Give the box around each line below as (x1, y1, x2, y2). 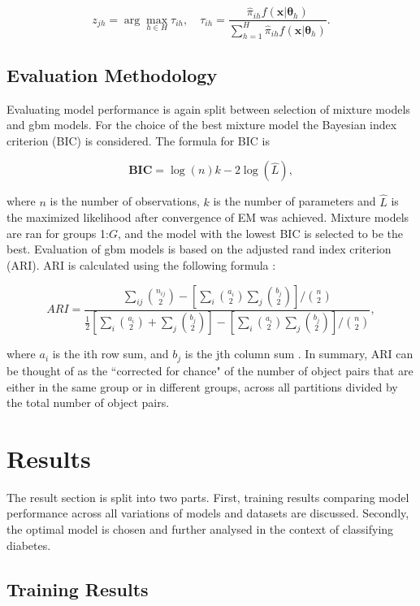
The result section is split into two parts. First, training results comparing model (6, 488, 409, 505)
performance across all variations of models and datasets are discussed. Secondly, (6, 504, 409, 522)
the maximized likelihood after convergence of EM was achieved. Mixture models (6, 209, 409, 226)
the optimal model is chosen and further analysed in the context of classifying (6, 521, 394, 538)
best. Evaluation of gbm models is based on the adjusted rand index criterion (6, 240, 392, 258)
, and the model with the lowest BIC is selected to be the (117, 224, 404, 241)
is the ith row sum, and (52, 345, 169, 362)
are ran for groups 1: (6, 224, 109, 241)
